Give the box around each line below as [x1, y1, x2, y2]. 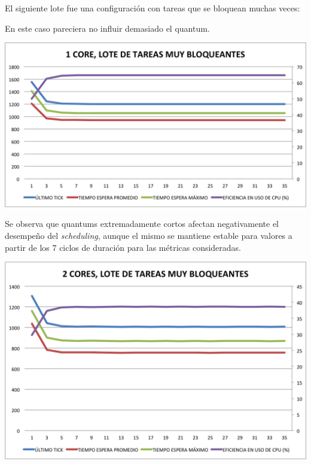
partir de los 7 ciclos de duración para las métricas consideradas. [5, 241, 242, 253]
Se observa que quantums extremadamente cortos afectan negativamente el [5, 217, 279, 230]
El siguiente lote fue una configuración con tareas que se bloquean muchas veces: [5, 2, 300, 14]
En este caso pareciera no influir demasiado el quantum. [5, 22, 210, 34]
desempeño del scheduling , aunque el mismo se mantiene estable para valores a [5, 229, 292, 242]
